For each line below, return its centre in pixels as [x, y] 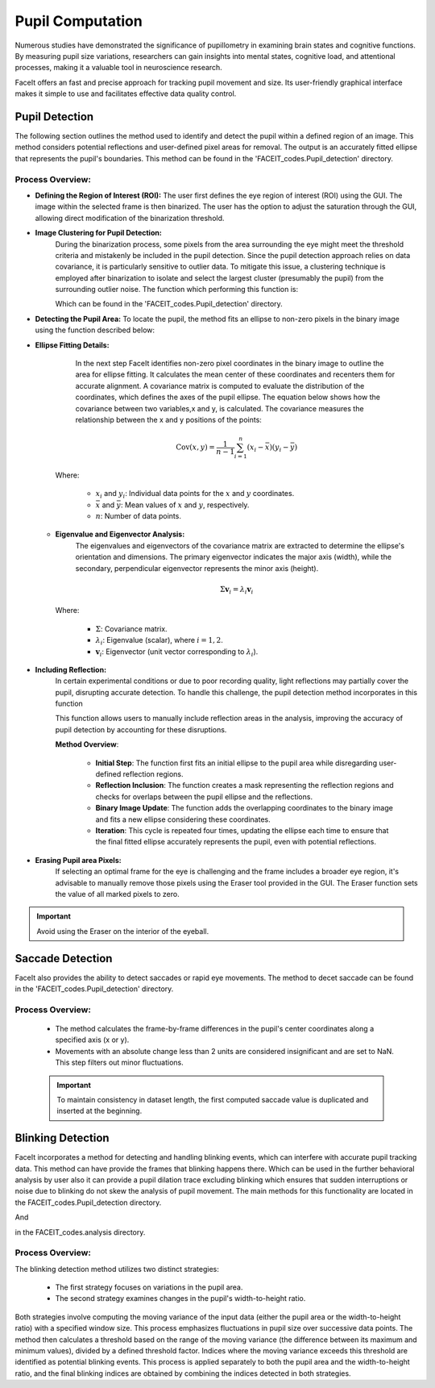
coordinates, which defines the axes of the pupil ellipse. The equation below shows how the [228, 397]
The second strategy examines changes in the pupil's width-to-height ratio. [180, 1298]
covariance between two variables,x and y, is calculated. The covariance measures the [220, 408]
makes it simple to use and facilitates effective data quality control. [126, 94]
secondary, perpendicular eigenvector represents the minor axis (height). [197, 568]
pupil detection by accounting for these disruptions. [141, 729]
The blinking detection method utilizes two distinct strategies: [117, 1269]
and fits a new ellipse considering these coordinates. [183, 819]
